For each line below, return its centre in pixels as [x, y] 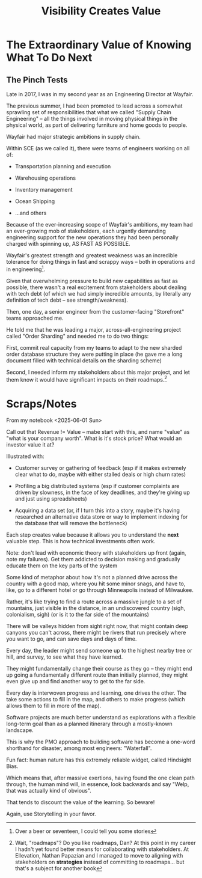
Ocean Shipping [35, 201]
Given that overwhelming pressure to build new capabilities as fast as [92, 281]
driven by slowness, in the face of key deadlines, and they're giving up [103, 492]
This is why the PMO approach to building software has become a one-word [101, 742]
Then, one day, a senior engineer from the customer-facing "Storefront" [95, 311]
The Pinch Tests [37, 80]
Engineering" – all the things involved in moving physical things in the [92, 119]
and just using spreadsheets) [51, 499]
